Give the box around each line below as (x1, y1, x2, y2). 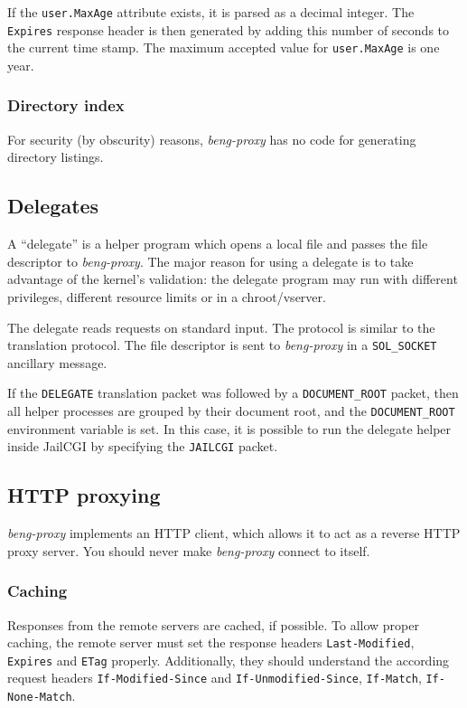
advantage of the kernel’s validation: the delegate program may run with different (7, 269, 458, 288)
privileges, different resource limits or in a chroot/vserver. (7, 287, 326, 306)
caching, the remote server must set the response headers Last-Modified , (7, 633, 415, 652)
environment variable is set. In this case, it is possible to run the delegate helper (7, 419, 452, 438)
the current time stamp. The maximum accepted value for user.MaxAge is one (7, 38, 440, 57)
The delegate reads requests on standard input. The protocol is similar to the (7, 317, 435, 336)
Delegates (7, 192, 99, 220)
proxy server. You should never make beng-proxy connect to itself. (7, 541, 370, 560)
